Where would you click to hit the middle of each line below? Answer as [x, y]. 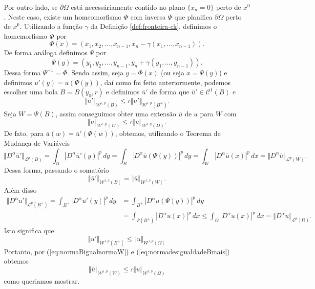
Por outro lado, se [31, 7]
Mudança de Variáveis [37, 143]
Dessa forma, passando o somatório [57, 170]
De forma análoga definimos [46, 53]
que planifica [193, 16]
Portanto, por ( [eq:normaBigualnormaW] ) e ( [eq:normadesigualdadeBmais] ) [117, 251]
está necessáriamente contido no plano [128, 7]
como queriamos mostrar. [42, 280]
